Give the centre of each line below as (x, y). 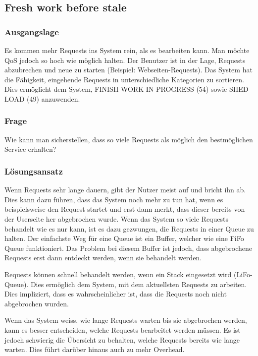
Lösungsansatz (34, 171)
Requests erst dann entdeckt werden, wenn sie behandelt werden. (103, 258)
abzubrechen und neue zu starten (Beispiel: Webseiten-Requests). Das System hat (129, 70)
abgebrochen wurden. (37, 303)
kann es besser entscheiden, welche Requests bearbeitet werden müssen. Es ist (123, 329)
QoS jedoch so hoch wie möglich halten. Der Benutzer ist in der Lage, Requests (125, 60)
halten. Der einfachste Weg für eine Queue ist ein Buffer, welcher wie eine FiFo (124, 238)
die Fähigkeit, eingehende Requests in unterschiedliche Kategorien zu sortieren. (124, 79)
